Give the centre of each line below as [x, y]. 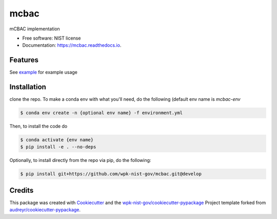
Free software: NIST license [52, 38]
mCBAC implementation [35, 29]
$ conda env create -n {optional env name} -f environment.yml [102, 113]
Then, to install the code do [38, 126]
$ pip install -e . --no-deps [58, 147]
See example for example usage [44, 72]
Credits [22, 190]
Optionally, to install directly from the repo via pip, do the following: [80, 160]
